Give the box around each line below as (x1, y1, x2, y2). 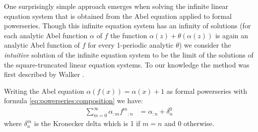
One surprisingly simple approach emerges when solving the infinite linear (4, 1, 229, 11)
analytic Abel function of (4, 40, 80, 50)
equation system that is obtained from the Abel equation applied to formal (4, 10, 232, 21)
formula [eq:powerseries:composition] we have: (4, 95, 143, 106)
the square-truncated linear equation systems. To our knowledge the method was (4, 59, 250, 69)
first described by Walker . (4, 69, 84, 79)
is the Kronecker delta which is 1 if (34, 118, 140, 129)
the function (110, 30, 147, 40)
